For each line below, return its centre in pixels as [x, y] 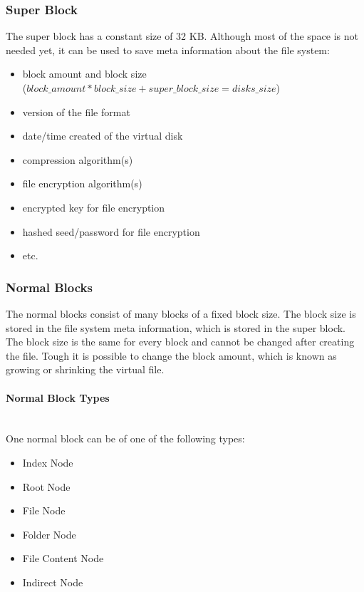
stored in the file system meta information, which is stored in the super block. [176, 327]
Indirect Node [53, 582]
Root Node [46, 486]
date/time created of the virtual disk [103, 136]
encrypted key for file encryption [94, 207]
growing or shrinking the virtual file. [85, 369]
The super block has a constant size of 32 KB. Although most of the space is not [182, 36]
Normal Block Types [58, 397]
